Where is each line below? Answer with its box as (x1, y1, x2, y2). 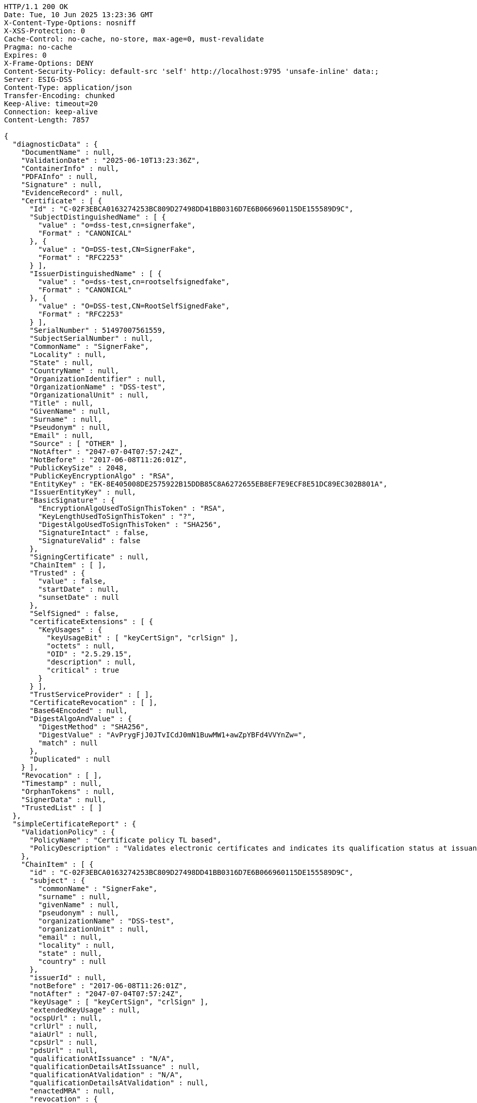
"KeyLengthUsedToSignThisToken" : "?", (38, 512, 196, 520)
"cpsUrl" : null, (29, 1038, 98, 1046)
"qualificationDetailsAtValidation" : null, (29, 1079, 209, 1087)
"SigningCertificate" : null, (29, 553, 149, 561)
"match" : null (38, 739, 98, 747)
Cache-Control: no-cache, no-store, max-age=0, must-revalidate (4, 35, 264, 43)
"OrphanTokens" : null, (21, 787, 115, 796)
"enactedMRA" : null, (29, 1087, 115, 1095)
